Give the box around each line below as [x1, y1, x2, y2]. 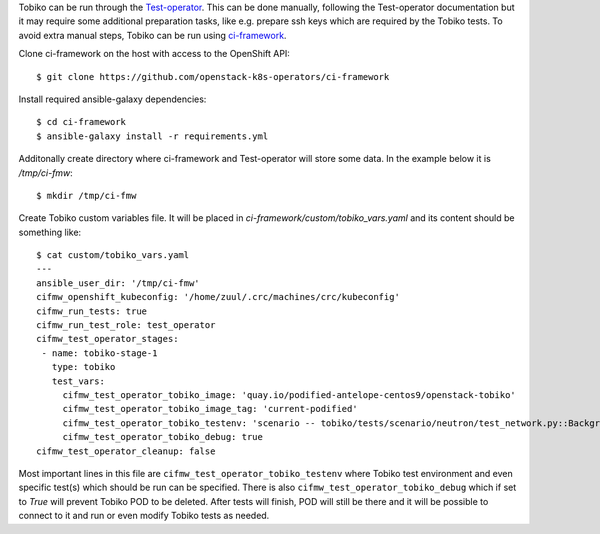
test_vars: [51, 375, 105, 387]
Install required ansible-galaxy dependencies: [18, 93, 207, 105]
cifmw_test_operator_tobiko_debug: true [62, 431, 264, 443]
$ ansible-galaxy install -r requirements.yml [36, 130, 269, 142]
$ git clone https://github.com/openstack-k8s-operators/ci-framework [36, 71, 390, 82]
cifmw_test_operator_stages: [36, 333, 179, 345]
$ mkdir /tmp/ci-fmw [36, 190, 137, 201]
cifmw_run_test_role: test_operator [36, 320, 216, 331]
